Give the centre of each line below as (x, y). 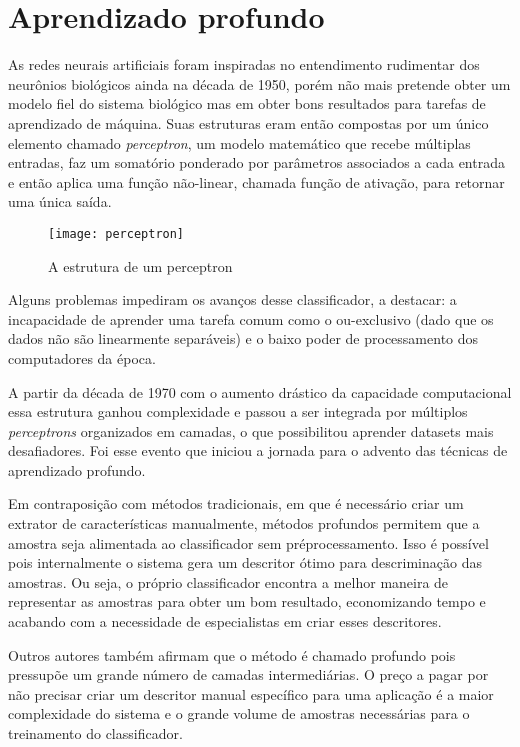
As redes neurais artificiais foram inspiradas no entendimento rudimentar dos (244, 64)
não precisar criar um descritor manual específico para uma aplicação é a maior (251, 693)
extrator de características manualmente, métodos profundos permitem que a (244, 523)
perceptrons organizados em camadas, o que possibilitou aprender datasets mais (251, 430)
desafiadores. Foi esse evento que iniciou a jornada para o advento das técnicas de (258, 450)
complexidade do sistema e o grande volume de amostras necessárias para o (239, 713)
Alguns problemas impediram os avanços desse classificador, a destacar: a (232, 299)
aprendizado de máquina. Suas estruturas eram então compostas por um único (248, 122)
